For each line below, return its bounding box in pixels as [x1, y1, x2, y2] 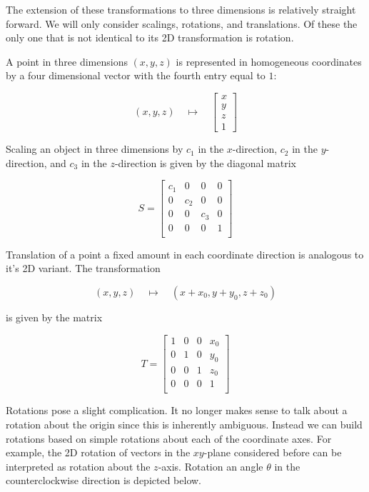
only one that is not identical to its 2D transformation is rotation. [6, 30, 294, 45]
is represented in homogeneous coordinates [176, 54, 362, 69]
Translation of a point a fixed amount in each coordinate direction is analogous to [6, 246, 364, 261]
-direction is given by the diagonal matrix [114, 155, 297, 170]
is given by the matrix [6, 310, 103, 324]
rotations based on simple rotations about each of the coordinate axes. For [6, 431, 332, 446]
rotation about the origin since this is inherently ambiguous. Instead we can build [6, 417, 363, 432]
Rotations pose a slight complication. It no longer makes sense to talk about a [6, 403, 348, 418]
